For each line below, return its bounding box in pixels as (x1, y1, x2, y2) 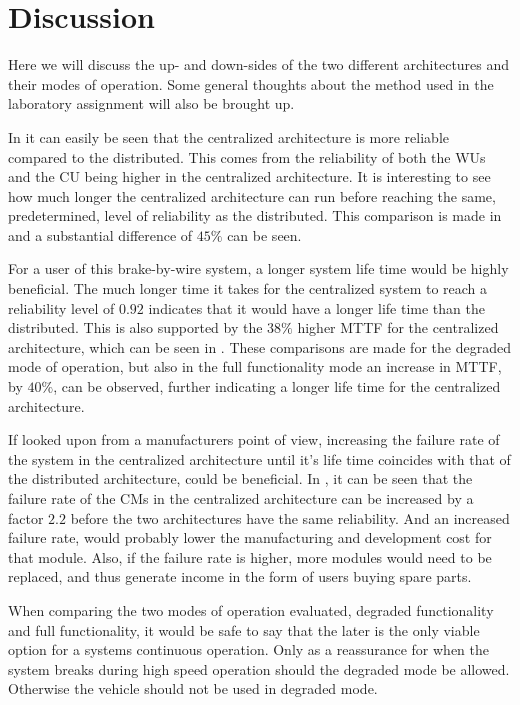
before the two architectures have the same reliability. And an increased (70, 507, 510, 528)
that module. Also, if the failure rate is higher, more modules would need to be (8, 546, 492, 567)
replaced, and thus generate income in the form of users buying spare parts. (8, 566, 472, 587)
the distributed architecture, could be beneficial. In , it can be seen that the (8, 468, 473, 489)
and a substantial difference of (8, 224, 193, 245)
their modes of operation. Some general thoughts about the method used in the (8, 73, 494, 94)
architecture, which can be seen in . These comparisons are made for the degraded (8, 336, 511, 357)
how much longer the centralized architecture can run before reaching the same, (8, 185, 496, 206)
